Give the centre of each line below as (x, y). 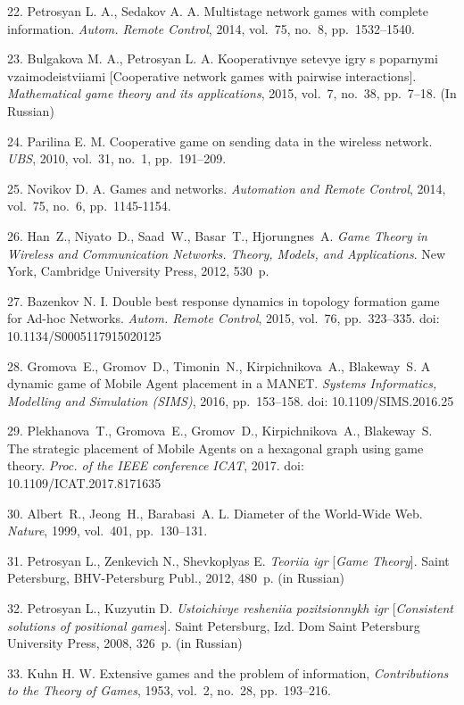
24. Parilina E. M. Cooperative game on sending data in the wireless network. (220, 141)
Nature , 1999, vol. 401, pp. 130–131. (108, 531)
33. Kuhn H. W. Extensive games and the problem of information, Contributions (228, 672)
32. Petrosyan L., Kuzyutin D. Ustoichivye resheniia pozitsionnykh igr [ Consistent (230, 608)
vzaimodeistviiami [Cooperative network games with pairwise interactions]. (212, 75)
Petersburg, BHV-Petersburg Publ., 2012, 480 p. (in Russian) (176, 578)
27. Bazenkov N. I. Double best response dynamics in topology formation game (224, 300)
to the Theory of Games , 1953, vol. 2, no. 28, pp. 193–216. (169, 690)
